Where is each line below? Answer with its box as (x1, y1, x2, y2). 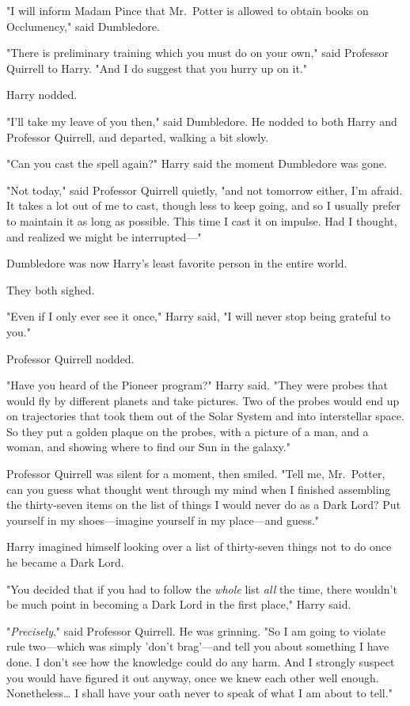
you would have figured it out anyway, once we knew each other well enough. (6, 669, 379, 685)
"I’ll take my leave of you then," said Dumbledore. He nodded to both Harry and (6, 112, 397, 129)
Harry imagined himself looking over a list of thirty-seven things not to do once (6, 538, 392, 555)
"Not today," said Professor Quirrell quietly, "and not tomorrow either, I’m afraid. (6, 181, 403, 198)
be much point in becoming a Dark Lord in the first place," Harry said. (6, 596, 351, 613)
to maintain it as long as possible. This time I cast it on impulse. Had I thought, (6, 212, 397, 229)
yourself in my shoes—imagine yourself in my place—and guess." (6, 511, 320, 528)
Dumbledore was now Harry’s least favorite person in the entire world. (6, 255, 347, 271)
